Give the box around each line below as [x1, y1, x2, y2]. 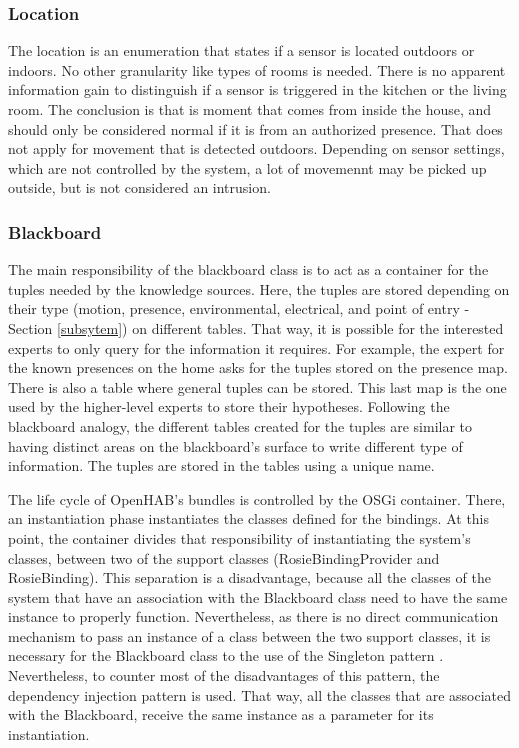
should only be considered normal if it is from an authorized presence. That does [8, 118, 503, 139]
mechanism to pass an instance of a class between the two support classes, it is [8, 625, 491, 646]
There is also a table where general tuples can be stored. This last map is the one [8, 376, 507, 397]
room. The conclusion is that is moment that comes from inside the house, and [8, 99, 492, 119]
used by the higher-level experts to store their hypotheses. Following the [8, 396, 450, 417]
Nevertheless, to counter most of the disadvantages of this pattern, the [8, 665, 440, 686]
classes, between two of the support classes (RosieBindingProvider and [8, 547, 440, 568]
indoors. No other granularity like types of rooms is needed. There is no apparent [8, 59, 506, 80]
